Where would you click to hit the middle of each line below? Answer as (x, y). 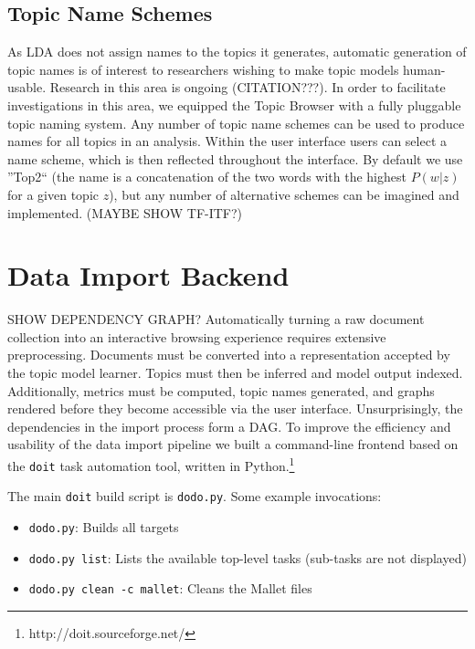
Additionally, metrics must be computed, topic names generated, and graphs (221, 390)
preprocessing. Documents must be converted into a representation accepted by (229, 355)
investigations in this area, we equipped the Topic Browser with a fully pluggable (234, 105)
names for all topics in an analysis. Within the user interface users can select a (227, 141)
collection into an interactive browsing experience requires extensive (197, 336)
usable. (27, 87)
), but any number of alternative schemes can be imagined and (284, 194)
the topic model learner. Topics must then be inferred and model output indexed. (235, 373)
